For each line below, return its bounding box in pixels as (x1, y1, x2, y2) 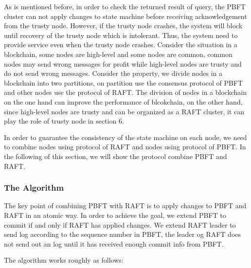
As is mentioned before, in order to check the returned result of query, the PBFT (4, 1, 246, 11)
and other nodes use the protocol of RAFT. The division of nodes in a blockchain (4, 87, 247, 97)
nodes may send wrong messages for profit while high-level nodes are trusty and (4, 58, 242, 69)
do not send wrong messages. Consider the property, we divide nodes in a (4, 68, 222, 78)
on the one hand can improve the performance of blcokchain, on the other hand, (4, 96, 243, 107)
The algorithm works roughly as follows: (4, 255, 124, 265)
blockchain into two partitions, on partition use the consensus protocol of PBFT (4, 77, 243, 88)
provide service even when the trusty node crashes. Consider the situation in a (4, 39, 237, 50)
